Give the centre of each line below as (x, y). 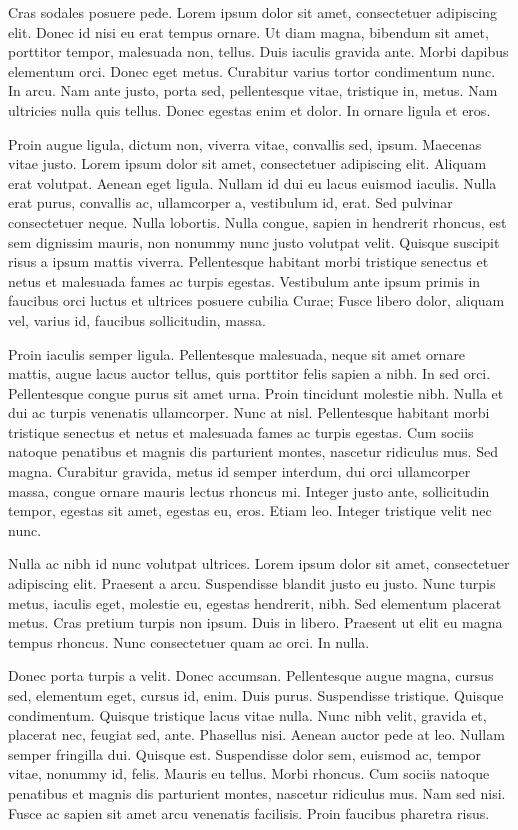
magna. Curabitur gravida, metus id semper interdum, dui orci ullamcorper (239, 471)
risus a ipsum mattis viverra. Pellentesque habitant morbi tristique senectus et (248, 261)
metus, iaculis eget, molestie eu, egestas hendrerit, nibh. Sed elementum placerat (255, 602)
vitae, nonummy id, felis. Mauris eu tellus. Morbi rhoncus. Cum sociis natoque (249, 773)
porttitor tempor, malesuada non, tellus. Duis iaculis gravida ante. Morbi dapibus (258, 51)
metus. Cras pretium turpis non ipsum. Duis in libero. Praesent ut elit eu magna (255, 622)
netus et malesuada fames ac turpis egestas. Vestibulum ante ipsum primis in (244, 280)
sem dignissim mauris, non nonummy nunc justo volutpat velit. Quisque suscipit (254, 241)
